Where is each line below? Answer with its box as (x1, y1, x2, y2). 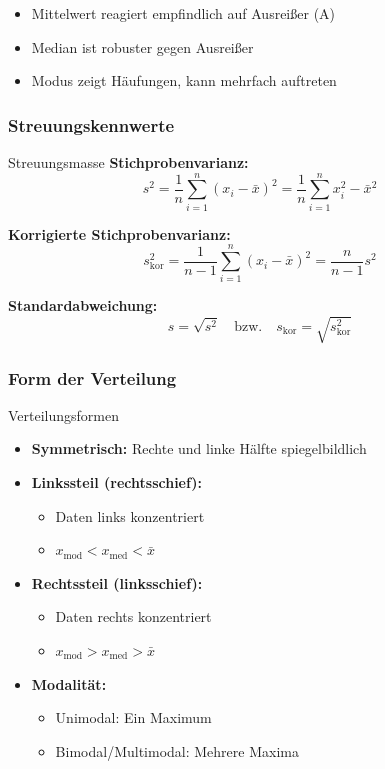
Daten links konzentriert (55, 505, 205, 526)
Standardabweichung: (8, 295, 158, 316)
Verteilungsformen (8, 404, 120, 425)
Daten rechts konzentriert (55, 606, 212, 627)
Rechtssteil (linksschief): (31, 572, 203, 593)
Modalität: (31, 673, 107, 694)
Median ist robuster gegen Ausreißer (31, 36, 254, 57)
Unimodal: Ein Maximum (55, 707, 212, 728)
